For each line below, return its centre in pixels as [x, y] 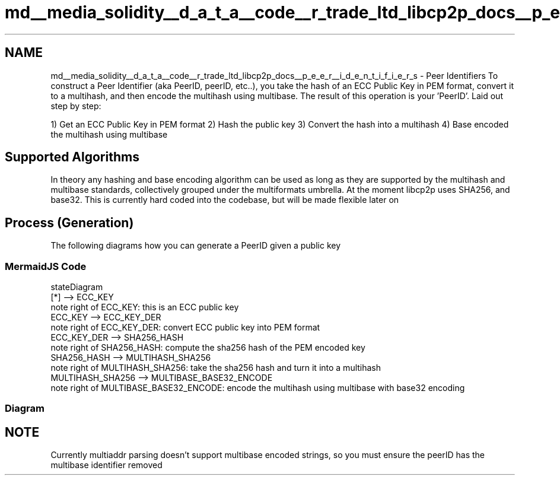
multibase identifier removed [106, 465]
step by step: [76, 106]
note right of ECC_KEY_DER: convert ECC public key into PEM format [185, 328]
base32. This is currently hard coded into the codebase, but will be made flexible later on [225, 200]
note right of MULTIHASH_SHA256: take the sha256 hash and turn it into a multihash [216, 368]
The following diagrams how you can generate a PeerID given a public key [196, 246]
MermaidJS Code [46, 266]
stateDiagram [77, 287]
